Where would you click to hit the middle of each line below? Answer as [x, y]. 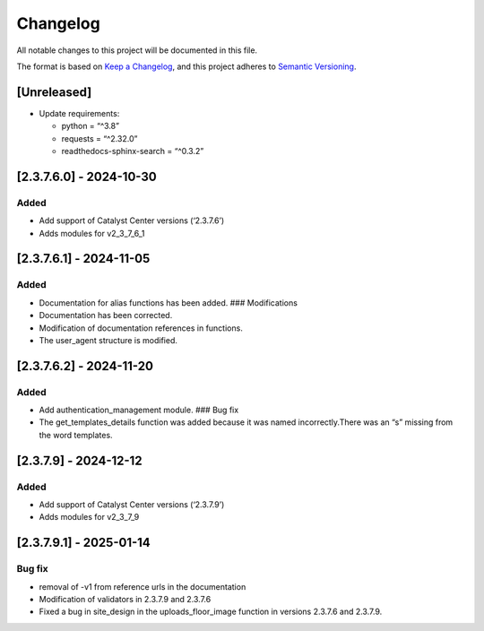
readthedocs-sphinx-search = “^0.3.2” [133, 151]
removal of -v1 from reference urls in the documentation [143, 586]
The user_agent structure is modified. [108, 340]
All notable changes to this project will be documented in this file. [137, 50]
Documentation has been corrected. [106, 315]
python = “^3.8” [91, 126]
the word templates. [76, 435]
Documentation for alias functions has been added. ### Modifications [168, 303]
